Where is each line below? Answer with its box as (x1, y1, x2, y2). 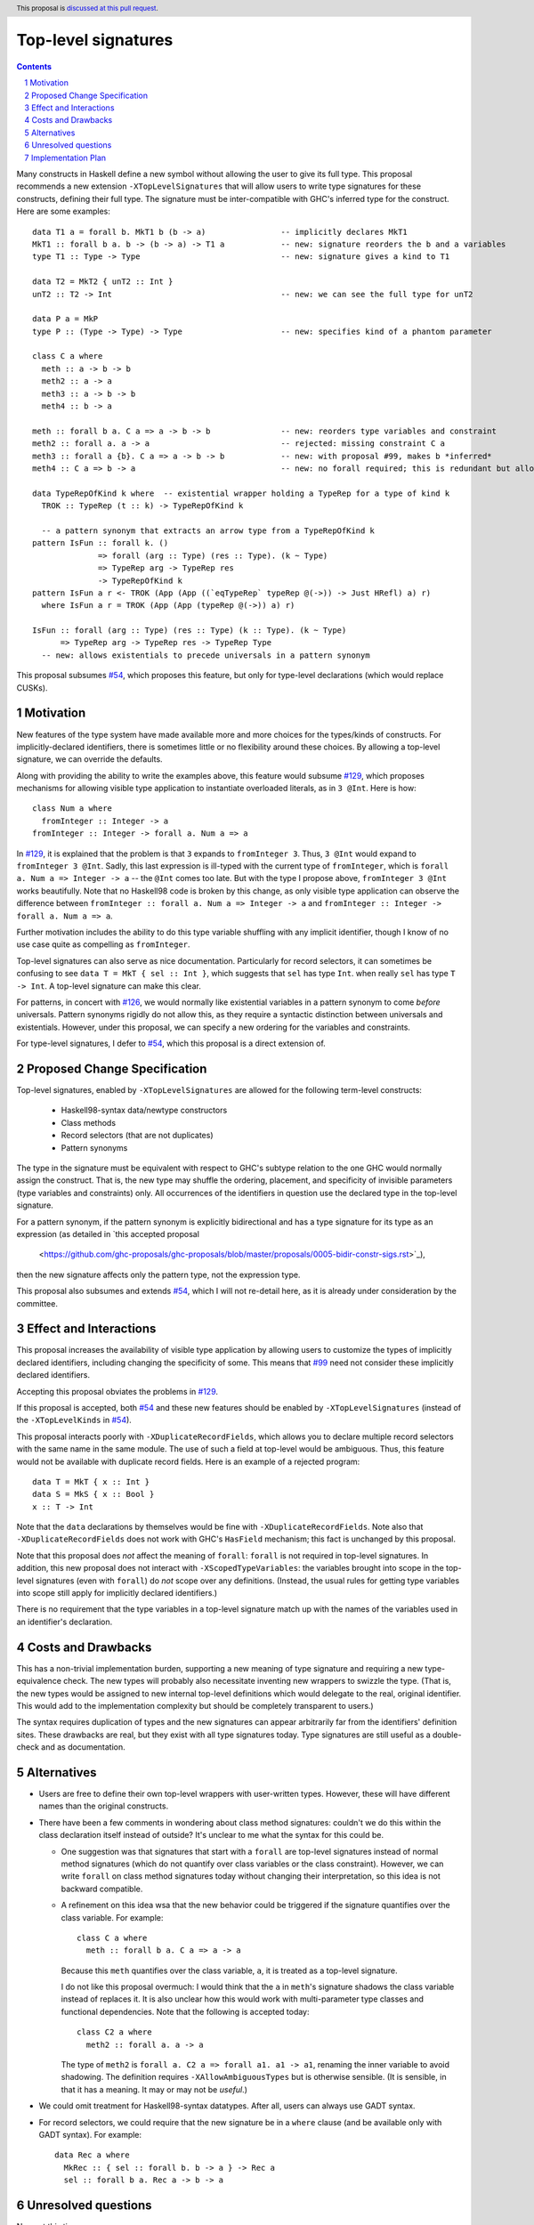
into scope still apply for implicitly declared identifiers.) (16, 1588, 218, 1598)
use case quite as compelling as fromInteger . (16, 939, 190, 950)
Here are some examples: (16, 206, 111, 217)
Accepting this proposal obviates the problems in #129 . (16, 1386, 218, 1396)
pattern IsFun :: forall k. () (32, 538, 169, 548)
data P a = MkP (32, 314, 99, 324)
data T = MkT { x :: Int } (32, 1477, 150, 1486)
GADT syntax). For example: (38, 2129, 142, 2140)
